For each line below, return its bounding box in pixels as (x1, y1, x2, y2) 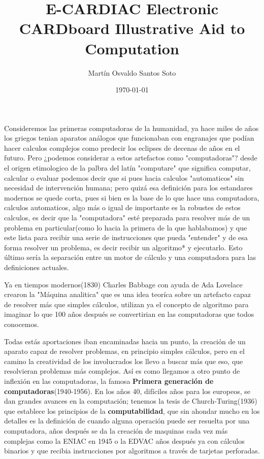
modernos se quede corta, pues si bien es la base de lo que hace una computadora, (4, 192, 259, 203)
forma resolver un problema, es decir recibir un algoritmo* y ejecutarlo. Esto (4, 242, 243, 252)
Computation (85, 38, 179, 58)
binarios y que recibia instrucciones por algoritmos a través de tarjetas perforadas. (4, 445, 260, 456)
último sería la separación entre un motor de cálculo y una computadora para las (4, 252, 256, 263)
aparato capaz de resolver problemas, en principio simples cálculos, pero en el (4, 346, 245, 356)
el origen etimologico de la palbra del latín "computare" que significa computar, (4, 162, 251, 173)
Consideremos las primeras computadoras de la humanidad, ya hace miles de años (4, 122, 259, 133)
